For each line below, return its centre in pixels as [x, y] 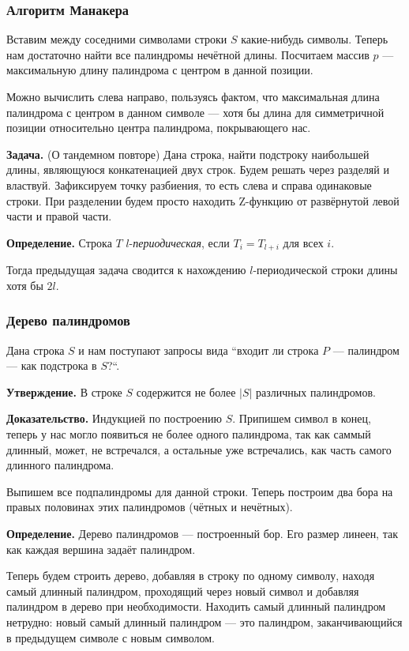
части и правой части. [59, 216]
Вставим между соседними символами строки [117, 39]
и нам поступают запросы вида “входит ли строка [199, 350]
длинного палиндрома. [60, 465]
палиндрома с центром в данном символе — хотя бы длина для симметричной [195, 112]
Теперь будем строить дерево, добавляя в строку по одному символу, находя [191, 576]
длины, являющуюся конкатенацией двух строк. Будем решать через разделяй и [198, 169]
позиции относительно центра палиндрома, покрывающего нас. [159, 128]
